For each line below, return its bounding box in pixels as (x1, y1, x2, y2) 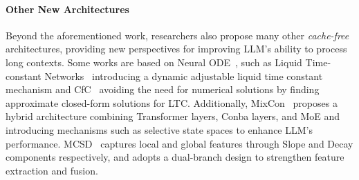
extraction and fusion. (6, 163, 98, 177)
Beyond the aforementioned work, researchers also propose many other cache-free (6, 28, 349, 42)
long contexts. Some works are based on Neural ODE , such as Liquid (6, 54, 302, 69)
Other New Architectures (6, 1, 129, 16)
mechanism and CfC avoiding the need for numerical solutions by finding (6, 82, 320, 97)
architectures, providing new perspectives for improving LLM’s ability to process (6, 41, 347, 56)
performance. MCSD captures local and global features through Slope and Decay (6, 136, 353, 150)
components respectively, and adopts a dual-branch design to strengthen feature (6, 150, 344, 164)
